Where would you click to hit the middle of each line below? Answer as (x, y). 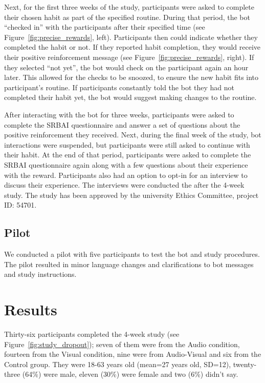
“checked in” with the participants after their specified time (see (105, 27)
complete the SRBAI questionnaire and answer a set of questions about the (122, 124)
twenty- (245, 364)
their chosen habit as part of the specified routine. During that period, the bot (127, 17)
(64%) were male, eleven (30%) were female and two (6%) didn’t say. (130, 374)
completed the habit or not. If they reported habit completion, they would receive (132, 47)
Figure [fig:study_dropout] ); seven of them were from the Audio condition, (122, 344)
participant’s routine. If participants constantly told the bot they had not (119, 87)
